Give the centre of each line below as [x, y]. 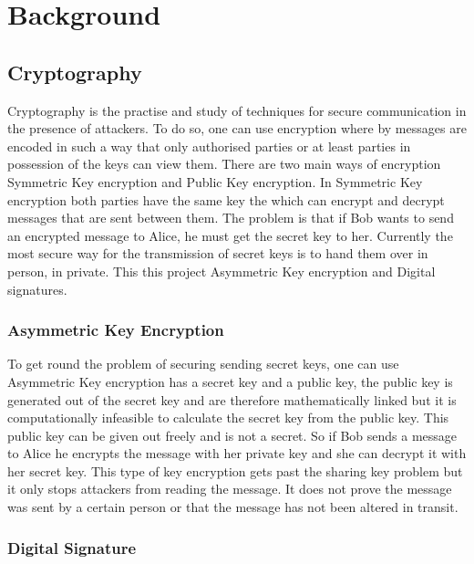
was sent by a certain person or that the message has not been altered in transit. [233, 507]
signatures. [37, 289]
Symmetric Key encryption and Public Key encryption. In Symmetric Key [215, 181]
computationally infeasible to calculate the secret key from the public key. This [228, 418]
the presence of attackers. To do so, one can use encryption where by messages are [237, 128]
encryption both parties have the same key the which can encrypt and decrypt [226, 199]
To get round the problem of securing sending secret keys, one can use [203, 364]
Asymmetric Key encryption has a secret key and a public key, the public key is [230, 381]
